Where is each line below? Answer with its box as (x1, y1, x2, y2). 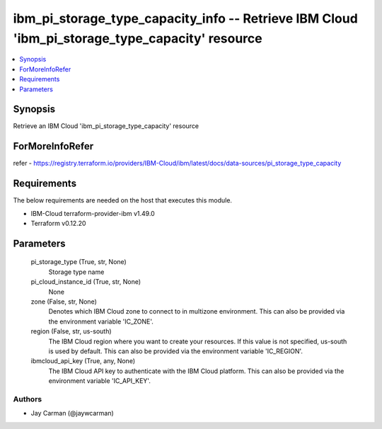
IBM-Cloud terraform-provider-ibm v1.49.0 (30, 209, 155, 217)
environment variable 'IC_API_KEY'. (48, 377, 151, 385)
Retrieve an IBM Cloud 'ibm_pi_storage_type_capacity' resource (13, 122, 199, 130)
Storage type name (48, 268, 105, 276)
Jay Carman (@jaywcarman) (30, 409, 115, 418)
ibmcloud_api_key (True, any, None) (30, 357, 136, 365)
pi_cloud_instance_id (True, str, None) (30, 278, 141, 286)
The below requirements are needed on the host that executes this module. (13, 196, 233, 205)
